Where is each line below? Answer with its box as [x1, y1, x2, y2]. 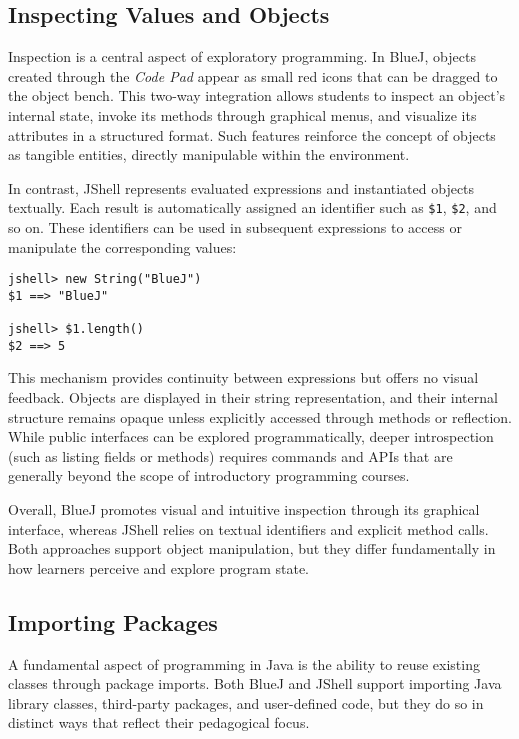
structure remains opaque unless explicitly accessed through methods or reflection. [8, 406, 512, 427]
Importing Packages [8, 606, 218, 637]
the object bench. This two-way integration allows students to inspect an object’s [8, 85, 506, 106]
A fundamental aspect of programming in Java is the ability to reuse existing [8, 653, 480, 674]
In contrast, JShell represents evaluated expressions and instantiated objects [8, 177, 475, 198]
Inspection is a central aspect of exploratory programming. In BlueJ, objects [8, 46, 476, 67]
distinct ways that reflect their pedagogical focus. [8, 712, 310, 733]
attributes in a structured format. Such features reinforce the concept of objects [8, 124, 496, 145]
